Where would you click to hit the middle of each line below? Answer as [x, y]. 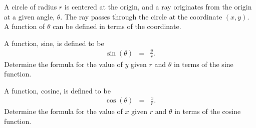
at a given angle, [30, 16]
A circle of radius [31, 6]
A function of [25, 26]
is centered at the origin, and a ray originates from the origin [158, 6]
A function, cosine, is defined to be [57, 90]
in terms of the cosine [208, 111]
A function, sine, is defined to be [54, 43]
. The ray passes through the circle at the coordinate [141, 16]
